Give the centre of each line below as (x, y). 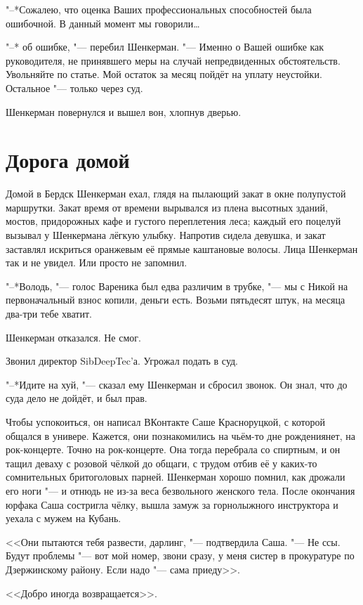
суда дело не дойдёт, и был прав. (77, 398)
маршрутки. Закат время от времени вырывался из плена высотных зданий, (167, 207)
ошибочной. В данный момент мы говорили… (103, 23)
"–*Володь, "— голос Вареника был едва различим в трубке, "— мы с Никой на (177, 286)
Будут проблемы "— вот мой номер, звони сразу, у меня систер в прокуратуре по (180, 555)
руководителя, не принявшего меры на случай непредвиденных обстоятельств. (173, 60)
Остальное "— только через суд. (74, 87)
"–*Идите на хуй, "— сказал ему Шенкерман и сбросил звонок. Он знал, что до (177, 384)
